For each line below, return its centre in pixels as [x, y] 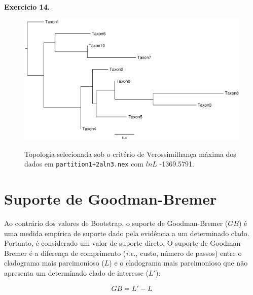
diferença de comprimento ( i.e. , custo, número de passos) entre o [141, 253]
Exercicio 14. [27, 7]
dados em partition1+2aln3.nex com [84, 164]
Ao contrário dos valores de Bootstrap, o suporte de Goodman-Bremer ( [116, 223]
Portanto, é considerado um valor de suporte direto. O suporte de [106, 243]
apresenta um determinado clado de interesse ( [76, 273]
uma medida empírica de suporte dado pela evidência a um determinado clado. [127, 233]
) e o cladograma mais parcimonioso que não [178, 263]
